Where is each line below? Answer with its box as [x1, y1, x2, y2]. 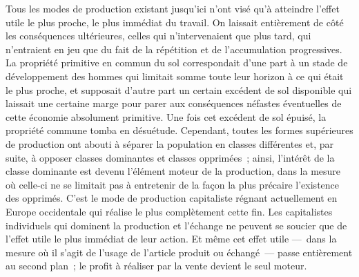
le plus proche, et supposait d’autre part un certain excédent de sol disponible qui [6, 82, 352, 97]
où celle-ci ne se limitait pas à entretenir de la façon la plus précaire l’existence [6, 177, 340, 191]
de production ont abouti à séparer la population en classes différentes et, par [6, 136, 334, 151]
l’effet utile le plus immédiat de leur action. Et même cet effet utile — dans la [6, 231, 337, 246]
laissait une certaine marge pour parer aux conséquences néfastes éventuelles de [6, 96, 342, 111]
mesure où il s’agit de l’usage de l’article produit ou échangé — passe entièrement [6, 245, 353, 259]
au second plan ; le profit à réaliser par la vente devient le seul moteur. [6, 258, 307, 273]
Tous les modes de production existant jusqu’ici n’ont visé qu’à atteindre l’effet [6, 1, 340, 15]
